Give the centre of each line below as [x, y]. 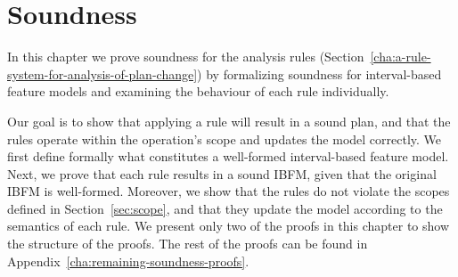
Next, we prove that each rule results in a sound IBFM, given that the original [222, 173]
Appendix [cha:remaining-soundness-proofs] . [128, 261]
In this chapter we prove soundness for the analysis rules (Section [186, 57]
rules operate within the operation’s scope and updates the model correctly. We [225, 138]
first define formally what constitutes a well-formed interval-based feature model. [228, 156]
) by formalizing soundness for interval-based [319, 73]
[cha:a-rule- [401, 57]
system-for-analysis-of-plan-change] [102, 73]
